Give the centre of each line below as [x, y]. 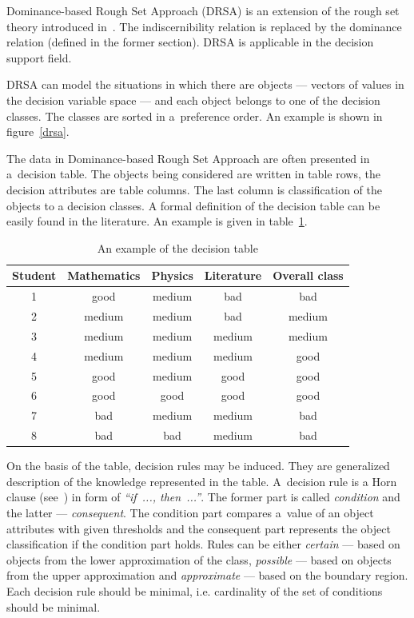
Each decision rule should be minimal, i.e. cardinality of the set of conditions [195, 590]
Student [34, 275]
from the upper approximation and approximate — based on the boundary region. [207, 575]
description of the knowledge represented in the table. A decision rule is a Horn [202, 481]
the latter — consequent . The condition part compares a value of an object [190, 512]
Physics [172, 275]
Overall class [308, 275]
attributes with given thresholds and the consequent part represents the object [199, 528]
